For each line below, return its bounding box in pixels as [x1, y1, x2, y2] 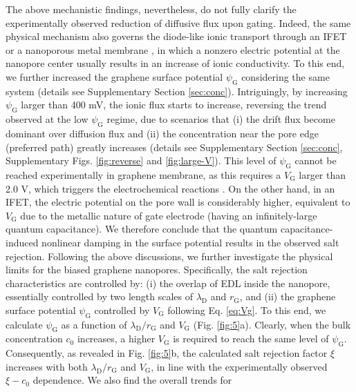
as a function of [61, 317, 127, 331]
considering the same [241, 69, 330, 84]
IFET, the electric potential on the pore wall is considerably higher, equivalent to [6, 195, 350, 209]
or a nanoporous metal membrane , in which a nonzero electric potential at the [6, 42, 340, 57]
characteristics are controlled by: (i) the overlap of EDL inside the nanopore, [6, 275, 330, 290]
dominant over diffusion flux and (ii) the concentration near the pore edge [6, 126, 319, 140]
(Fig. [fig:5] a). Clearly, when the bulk [193, 317, 351, 331]
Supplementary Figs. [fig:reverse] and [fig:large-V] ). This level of [6, 153, 277, 168]
